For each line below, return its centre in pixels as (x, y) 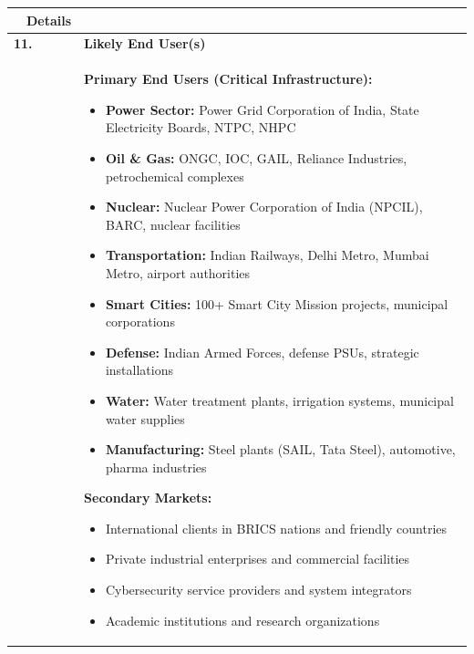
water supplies (145, 418)
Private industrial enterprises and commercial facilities (258, 559)
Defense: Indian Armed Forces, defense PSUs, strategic (262, 352)
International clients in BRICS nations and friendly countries (276, 528)
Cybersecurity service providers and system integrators (258, 590)
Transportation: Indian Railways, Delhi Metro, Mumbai (267, 255)
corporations (140, 322)
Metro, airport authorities (178, 272)
